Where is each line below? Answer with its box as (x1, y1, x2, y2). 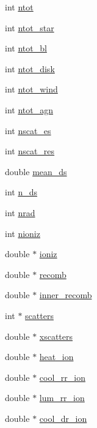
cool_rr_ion (39, 370, 85, 383)
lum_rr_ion (39, 391, 85, 404)
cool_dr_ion (39, 411, 87, 424)
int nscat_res (5, 145, 55, 157)
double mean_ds (5, 165, 67, 178)
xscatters (39, 329, 73, 342)
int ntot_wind (5, 83, 58, 96)
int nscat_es (5, 124, 51, 137)
